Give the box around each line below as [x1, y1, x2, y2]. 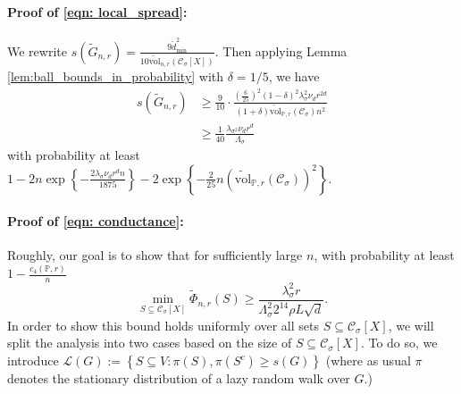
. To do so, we [360, 333, 438, 352]
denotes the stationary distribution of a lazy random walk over [7, 369, 350, 387]
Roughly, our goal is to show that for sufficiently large [7, 246, 303, 264]
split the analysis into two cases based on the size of [7, 333, 292, 352]
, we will [388, 315, 434, 334]
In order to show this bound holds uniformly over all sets [7, 315, 320, 334]
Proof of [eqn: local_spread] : [7, 2, 188, 21]
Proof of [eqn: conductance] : [7, 212, 184, 231]
